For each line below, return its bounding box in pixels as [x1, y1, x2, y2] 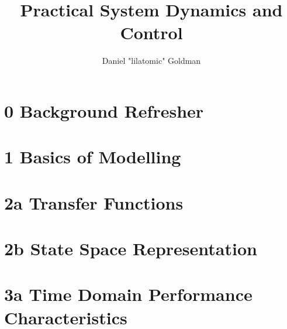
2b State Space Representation [4, 237, 257, 261]
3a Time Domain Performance [4, 282, 253, 306]
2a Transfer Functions [4, 190, 184, 214]
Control [120, 20, 183, 44]
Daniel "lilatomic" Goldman [102, 54, 201, 67]
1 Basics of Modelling [4, 145, 181, 169]
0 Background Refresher [4, 98, 204, 122]
